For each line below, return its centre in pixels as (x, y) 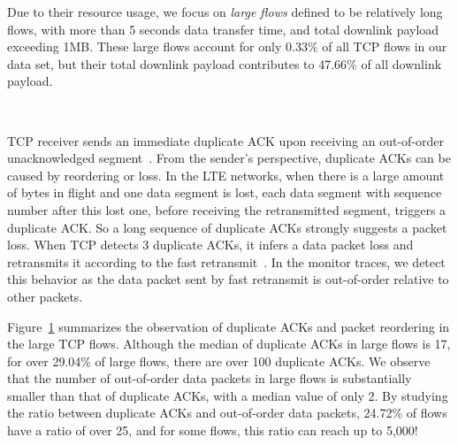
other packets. (45, 296)
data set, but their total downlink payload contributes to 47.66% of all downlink (225, 63)
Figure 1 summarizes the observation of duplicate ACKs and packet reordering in (229, 326)
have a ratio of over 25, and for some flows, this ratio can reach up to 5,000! (213, 430)
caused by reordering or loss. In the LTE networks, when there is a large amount (226, 175)
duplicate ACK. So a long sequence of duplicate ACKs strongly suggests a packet (227, 227)
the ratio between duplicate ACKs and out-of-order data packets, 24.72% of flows (227, 413)
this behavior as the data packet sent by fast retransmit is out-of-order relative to (228, 279)
